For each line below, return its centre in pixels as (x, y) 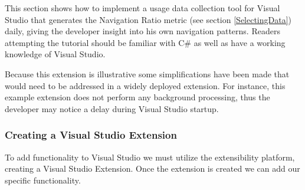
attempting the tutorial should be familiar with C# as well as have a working (145, 42)
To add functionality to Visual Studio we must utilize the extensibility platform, (150, 157)
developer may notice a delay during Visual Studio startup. (112, 108)
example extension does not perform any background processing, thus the (137, 97)
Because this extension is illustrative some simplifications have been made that (147, 73)
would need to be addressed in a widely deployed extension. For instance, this (145, 85)
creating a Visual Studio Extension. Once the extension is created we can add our (152, 168)
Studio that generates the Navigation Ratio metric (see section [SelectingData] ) (148, 19)
